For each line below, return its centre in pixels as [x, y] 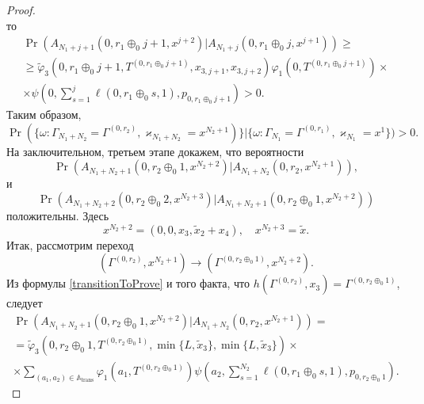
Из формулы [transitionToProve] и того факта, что [128, 283]
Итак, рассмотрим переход [70, 244]
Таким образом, [44, 114]
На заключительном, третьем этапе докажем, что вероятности [155, 151]
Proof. [21, 10]
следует [25, 303]
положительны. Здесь [58, 216]
